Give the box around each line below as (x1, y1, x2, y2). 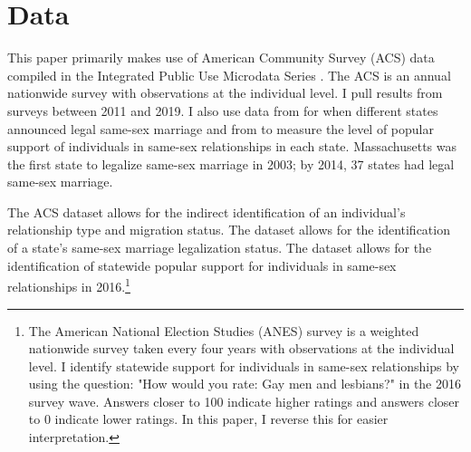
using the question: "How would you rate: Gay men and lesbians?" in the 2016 (28, 374, 461, 393)
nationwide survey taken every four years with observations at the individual (28, 339, 455, 358)
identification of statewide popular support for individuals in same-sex (7, 255, 397, 274)
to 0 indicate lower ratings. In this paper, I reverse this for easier (28, 409, 389, 428)
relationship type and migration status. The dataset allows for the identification (7, 220, 450, 239)
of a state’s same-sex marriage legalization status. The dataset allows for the (7, 238, 432, 257)
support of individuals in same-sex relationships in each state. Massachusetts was (7, 137, 457, 156)
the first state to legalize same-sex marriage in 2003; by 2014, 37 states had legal (7, 154, 455, 173)
